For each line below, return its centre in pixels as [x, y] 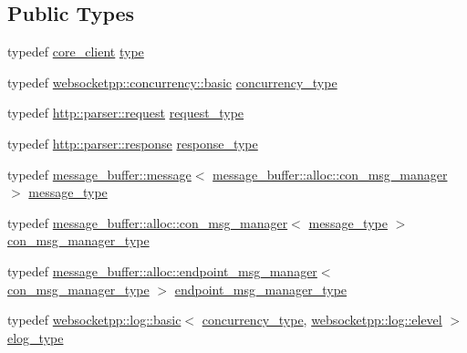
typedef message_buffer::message [99, 174]
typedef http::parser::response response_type [133, 143]
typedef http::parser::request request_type [126, 113]
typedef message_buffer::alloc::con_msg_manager [148, 222]
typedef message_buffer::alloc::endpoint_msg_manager [162, 270]
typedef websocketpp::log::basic [94, 320]
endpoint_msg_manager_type [261, 289]
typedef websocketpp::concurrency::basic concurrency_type [172, 82]
